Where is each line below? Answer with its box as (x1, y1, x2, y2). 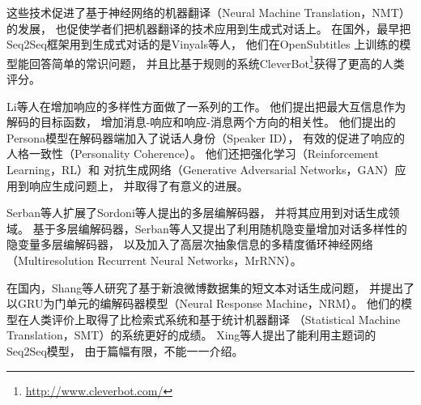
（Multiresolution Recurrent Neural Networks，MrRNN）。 (6, 251, 302, 268)
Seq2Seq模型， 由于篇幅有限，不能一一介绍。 (6, 342, 244, 359)
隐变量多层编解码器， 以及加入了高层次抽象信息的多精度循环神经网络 (6, 236, 373, 253)
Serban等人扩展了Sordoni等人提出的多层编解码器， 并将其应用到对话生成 (6, 204, 389, 221)
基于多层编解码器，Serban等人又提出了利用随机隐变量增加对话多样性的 (32, 220, 407, 237)
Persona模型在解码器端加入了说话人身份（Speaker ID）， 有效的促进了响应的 (6, 129, 406, 146)
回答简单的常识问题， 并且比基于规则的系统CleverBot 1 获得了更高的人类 (28, 52, 405, 71)
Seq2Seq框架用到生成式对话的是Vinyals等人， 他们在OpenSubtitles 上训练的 (6, 36, 400, 53)
